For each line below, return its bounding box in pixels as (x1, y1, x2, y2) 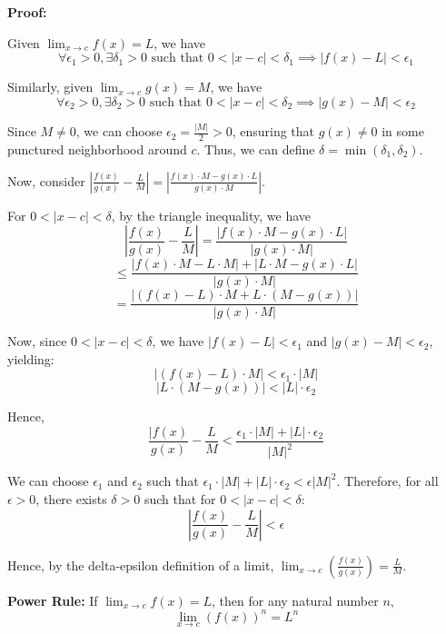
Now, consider (7, 171, 85, 190)
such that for (144, 490, 216, 509)
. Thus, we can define (196, 139, 315, 158)
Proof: (7, 3, 47, 21)
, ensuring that (232, 122, 315, 141)
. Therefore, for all (336, 471, 439, 490)
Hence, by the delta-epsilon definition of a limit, (7, 555, 274, 574)
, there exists (35, 490, 107, 509)
